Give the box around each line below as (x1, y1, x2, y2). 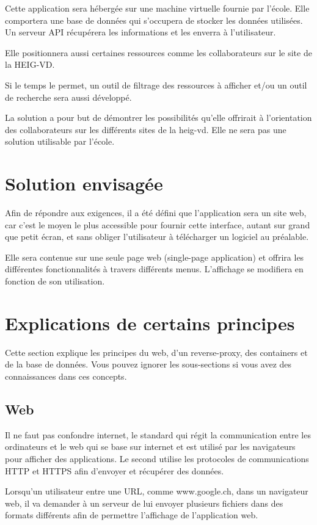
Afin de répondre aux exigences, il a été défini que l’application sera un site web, (5, 206, 307, 219)
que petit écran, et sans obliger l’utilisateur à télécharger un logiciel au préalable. (5, 230, 309, 243)
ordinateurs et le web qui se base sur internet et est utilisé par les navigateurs (5, 440, 296, 453)
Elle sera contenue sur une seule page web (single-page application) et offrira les (5, 250, 304, 263)
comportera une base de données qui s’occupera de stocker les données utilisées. (5, 13, 303, 26)
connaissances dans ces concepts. (5, 369, 127, 382)
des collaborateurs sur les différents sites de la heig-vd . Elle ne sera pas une (5, 123, 286, 136)
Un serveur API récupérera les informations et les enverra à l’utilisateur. (5, 26, 276, 38)
